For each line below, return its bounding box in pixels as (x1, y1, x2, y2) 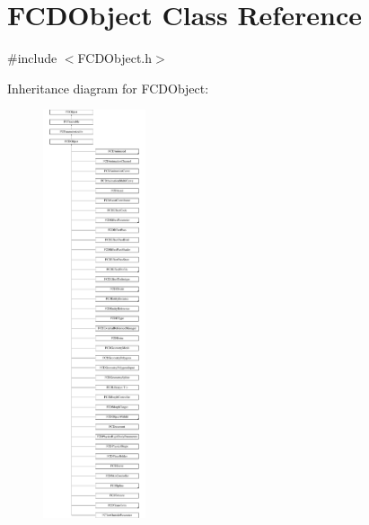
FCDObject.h (77, 49, 153, 67)
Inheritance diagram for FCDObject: (7, 78, 209, 97)
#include (7, 49, 57, 67)
